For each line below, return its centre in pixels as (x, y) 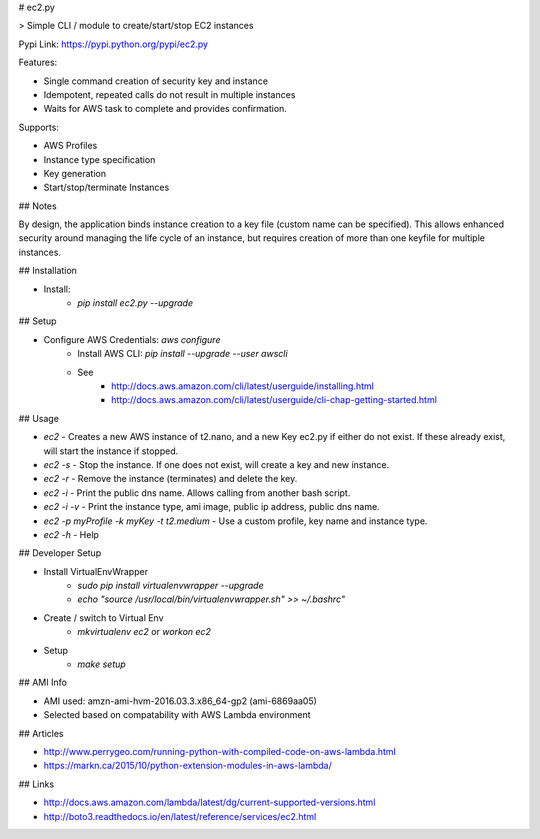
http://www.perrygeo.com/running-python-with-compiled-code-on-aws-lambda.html (220, 751)
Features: (38, 62)
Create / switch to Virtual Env (103, 617)
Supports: (39, 127)
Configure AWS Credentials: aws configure (132, 339)
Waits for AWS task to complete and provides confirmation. (165, 109)
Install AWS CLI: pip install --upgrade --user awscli (183, 354)
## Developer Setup (60, 553)
